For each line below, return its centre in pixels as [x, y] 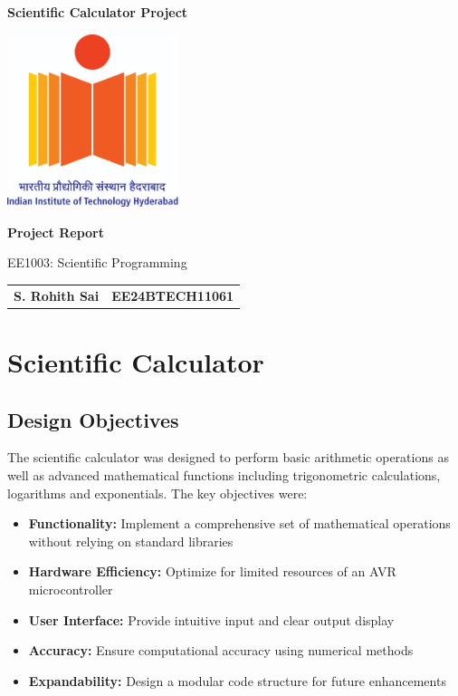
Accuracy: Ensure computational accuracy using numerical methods [221, 650]
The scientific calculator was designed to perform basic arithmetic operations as [228, 457]
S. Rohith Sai [57, 295]
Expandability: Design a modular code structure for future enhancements [237, 680]
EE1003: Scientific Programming [97, 262]
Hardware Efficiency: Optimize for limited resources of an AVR [212, 571]
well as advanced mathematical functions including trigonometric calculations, [224, 475]
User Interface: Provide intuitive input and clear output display [211, 619]
